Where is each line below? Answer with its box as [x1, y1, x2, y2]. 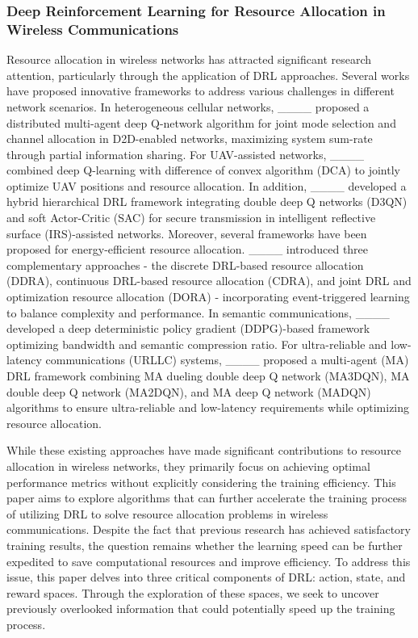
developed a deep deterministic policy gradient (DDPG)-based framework [6, 320, 370, 337]
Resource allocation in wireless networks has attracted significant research [6, 51, 372, 68]
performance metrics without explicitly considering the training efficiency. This [6, 473, 396, 490]
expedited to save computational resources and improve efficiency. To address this [6, 552, 411, 569]
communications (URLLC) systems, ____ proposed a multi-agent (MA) [45, 351, 409, 368]
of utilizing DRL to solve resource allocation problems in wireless [6, 505, 328, 522]
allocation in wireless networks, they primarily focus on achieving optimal [6, 457, 370, 474]
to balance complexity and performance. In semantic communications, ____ [6, 304, 390, 321]
